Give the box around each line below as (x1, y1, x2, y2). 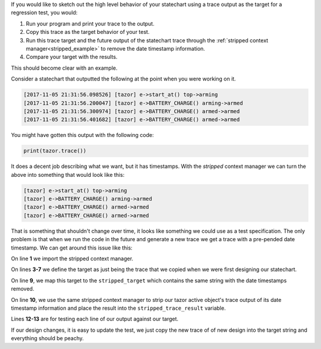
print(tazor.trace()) (23, 148, 87, 154)
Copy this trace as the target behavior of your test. (26, 29, 150, 36)
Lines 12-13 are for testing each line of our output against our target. (11, 316, 178, 323)
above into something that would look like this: (11, 171, 125, 178)
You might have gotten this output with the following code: (11, 132, 154, 139)
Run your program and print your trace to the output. (26, 20, 155, 27)
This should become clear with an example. (11, 64, 118, 71)
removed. (11, 285, 34, 292)
